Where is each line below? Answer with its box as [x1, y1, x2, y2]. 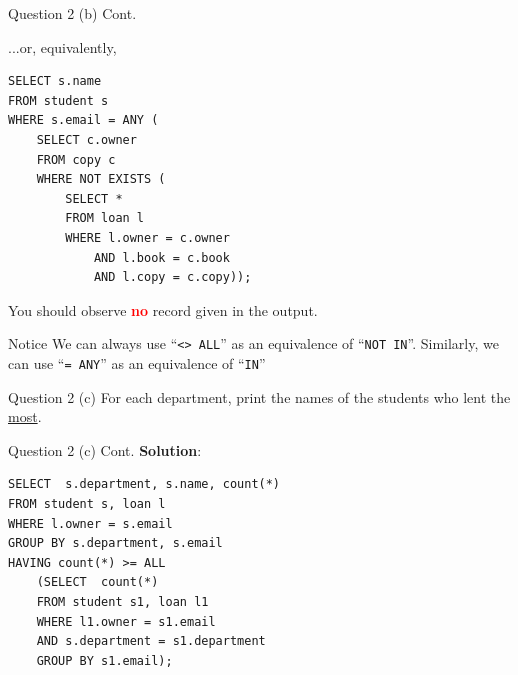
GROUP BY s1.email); [36, 653, 173, 668]
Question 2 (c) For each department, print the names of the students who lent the [8, 386, 511, 407]
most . [8, 406, 42, 427]
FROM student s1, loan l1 [36, 594, 209, 609]
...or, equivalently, [8, 36, 117, 57]
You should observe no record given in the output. [8, 299, 318, 320]
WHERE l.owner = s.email [8, 516, 173, 531]
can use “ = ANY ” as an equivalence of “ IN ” [8, 352, 266, 373]
